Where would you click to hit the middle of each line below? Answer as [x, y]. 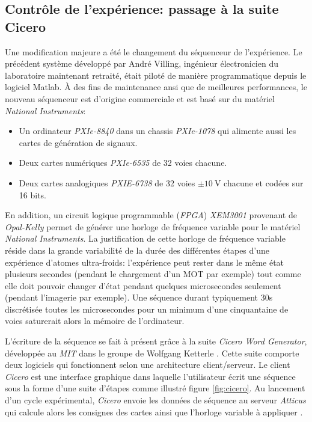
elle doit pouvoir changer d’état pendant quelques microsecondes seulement [143, 285]
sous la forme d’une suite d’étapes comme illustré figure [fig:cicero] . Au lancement [155, 388]
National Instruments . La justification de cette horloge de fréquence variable [145, 238]
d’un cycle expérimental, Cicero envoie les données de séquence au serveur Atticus [155, 400]
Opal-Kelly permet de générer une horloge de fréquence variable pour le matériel [153, 226]
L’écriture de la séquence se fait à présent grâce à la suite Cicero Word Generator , [156, 341]
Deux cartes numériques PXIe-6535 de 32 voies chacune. [123, 163]
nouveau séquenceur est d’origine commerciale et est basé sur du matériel [140, 98]
